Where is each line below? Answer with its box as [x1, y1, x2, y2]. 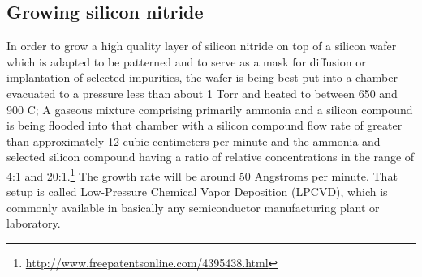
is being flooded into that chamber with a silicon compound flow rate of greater [6, 117, 403, 134]
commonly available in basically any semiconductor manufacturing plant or [6, 198, 380, 215]
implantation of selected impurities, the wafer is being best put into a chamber [6, 69, 398, 86]
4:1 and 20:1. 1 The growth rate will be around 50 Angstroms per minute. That [6, 164, 398, 184]
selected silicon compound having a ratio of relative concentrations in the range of [6, 148, 415, 165]
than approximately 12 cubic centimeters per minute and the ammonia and [6, 132, 381, 149]
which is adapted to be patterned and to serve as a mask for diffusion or [6, 53, 366, 70]
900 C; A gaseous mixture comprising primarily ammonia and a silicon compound [6, 100, 413, 117]
